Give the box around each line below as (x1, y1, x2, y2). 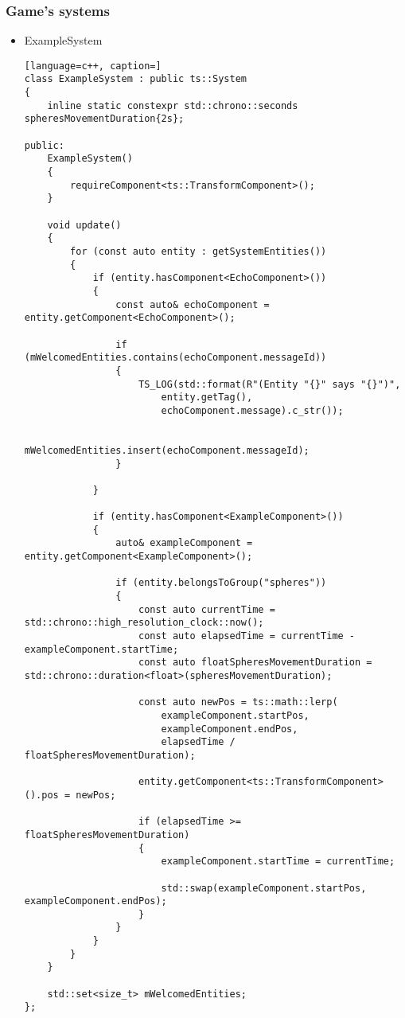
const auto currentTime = (138, 603, 275, 615)
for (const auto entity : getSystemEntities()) (70, 246, 327, 257)
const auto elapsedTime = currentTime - (138, 630, 356, 642)
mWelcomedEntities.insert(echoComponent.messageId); (24, 444, 310, 456)
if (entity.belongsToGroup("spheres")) (115, 577, 327, 589)
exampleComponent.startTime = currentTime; (161, 856, 395, 868)
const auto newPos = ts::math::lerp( (138, 696, 338, 708)
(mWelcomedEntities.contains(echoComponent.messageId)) (24, 352, 327, 364)
